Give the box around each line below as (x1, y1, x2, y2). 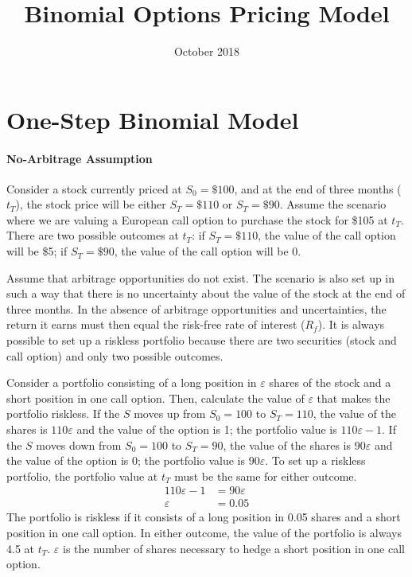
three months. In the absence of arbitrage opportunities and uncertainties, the (6, 300, 387, 317)
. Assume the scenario (279, 196, 387, 212)
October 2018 (173, 43, 240, 60)
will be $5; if (6, 243, 68, 259)
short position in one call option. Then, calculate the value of (6, 389, 305, 406)
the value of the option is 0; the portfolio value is (6, 452, 246, 469)
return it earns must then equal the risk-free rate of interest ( (6, 316, 305, 333)
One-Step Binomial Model (6, 103, 299, 135)
